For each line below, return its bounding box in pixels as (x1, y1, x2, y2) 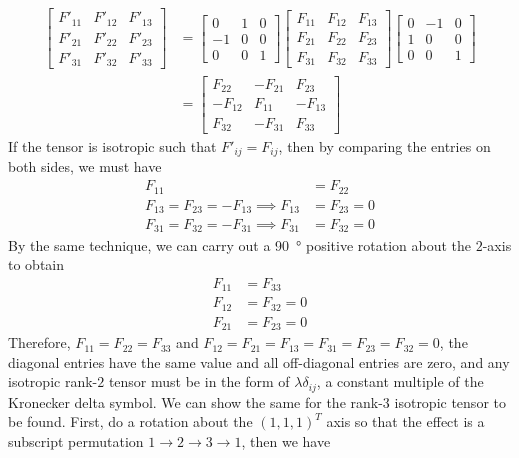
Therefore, (8, 332, 71, 353)
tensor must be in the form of (108, 371, 290, 392)
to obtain (8, 254, 65, 275)
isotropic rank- (8, 371, 98, 392)
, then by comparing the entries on (278, 136, 491, 156)
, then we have (241, 430, 331, 451)
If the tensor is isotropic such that (8, 136, 217, 156)
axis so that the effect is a (326, 411, 485, 432)
